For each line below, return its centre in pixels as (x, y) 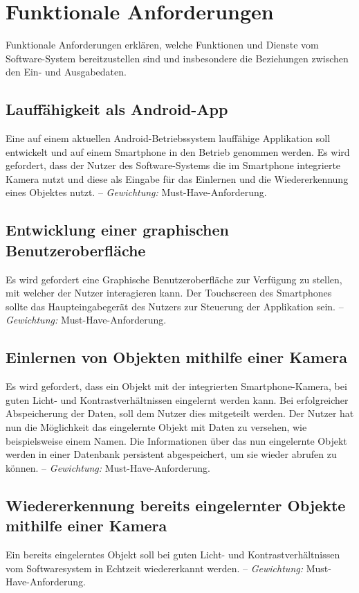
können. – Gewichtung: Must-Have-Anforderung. (108, 467)
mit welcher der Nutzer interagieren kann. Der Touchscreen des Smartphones (169, 293)
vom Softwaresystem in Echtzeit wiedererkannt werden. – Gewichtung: (154, 568)
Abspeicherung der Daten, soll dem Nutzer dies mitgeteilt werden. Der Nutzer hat (180, 413)
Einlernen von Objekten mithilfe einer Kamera (176, 357)
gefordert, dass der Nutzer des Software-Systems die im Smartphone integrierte (173, 165)
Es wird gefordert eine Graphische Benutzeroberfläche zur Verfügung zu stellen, (174, 279)
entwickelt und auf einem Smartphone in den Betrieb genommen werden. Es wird (178, 151)
